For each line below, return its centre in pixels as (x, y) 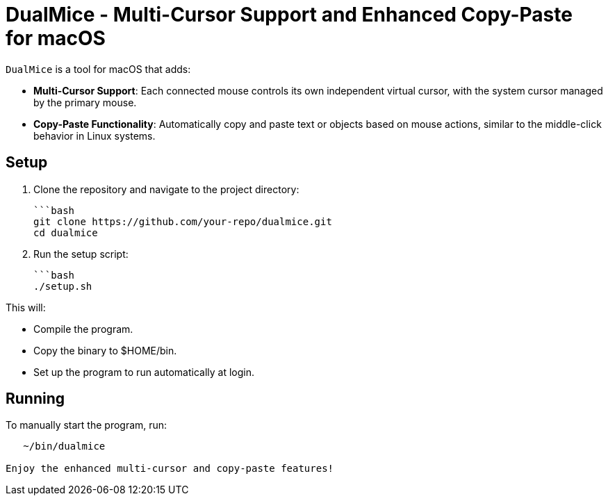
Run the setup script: (81, 254)
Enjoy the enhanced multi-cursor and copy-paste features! (170, 469)
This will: (26, 307)
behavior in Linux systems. (95, 135)
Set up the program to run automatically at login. (144, 372)
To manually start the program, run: (87, 425)
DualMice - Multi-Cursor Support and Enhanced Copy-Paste (289, 15)
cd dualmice (66, 232)
